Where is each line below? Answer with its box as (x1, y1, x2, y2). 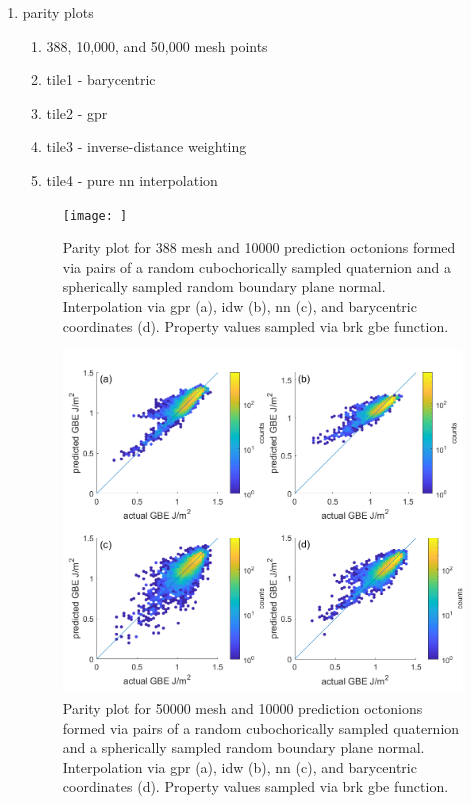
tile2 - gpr (46, 102, 108, 123)
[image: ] (62, 208, 128, 223)
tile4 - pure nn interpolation (46, 169, 218, 190)
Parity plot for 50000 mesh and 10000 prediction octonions (62, 698, 423, 718)
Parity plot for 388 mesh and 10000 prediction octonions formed (62, 237, 456, 258)
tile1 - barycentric (46, 69, 156, 90)
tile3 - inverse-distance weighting (46, 136, 247, 157)
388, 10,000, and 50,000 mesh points (46, 35, 268, 56)
